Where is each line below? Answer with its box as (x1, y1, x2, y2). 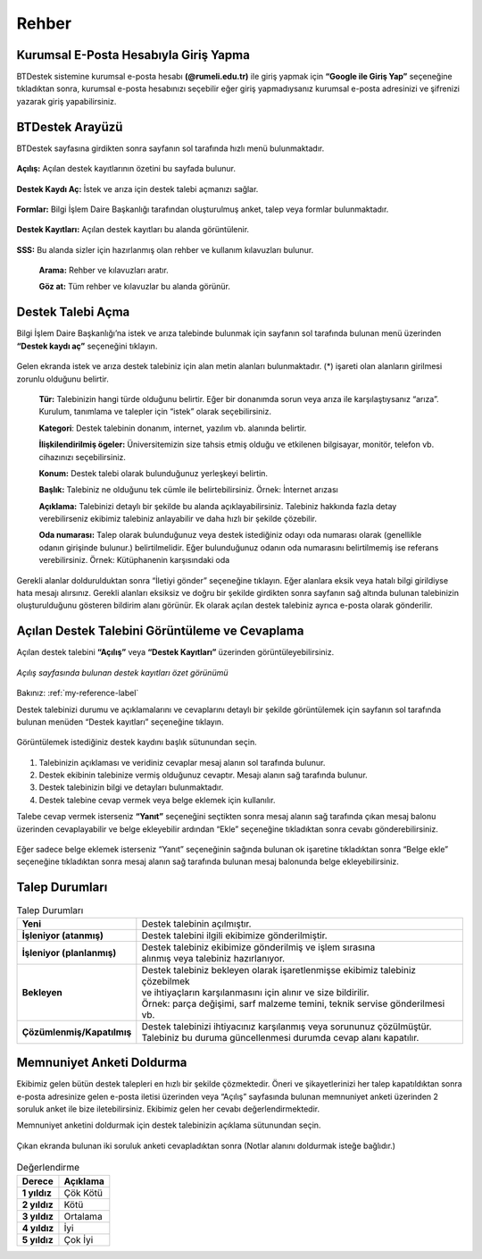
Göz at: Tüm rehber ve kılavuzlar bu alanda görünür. (38, 281, 231, 292)
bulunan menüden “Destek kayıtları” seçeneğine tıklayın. (16, 716, 224, 727)
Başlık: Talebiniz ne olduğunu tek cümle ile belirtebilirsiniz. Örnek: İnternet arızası (38, 484, 338, 495)
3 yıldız (21, 1210, 54, 1222)
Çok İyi (63, 1233, 94, 1246)
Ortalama (63, 1210, 103, 1222)
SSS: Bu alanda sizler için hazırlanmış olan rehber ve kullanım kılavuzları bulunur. (16, 244, 314, 255)
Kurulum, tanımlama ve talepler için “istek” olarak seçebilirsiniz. (38, 407, 272, 417)
